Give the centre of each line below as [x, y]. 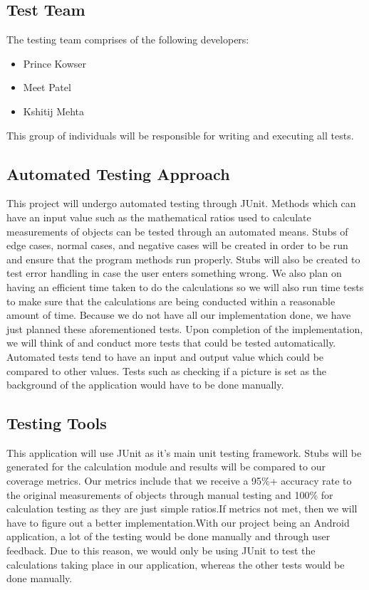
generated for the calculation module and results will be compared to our [166, 467]
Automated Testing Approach [118, 173]
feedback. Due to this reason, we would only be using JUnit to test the [161, 551]
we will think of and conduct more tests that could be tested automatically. [171, 343]
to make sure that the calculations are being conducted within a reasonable [171, 301]
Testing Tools [57, 423]
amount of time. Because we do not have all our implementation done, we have [179, 315]
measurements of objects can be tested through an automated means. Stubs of [177, 231]
